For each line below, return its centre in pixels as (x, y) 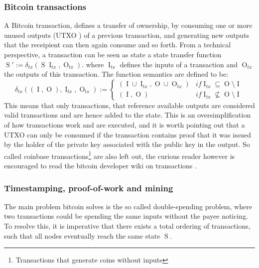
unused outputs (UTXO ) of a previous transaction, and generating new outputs (127, 35)
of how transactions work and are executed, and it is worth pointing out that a (125, 124)
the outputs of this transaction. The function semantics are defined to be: (116, 74)
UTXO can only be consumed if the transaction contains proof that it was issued (128, 134)
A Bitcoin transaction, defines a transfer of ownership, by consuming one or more (128, 25)
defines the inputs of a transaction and (179, 64)
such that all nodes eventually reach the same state (82, 235)
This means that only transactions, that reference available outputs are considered (129, 105)
